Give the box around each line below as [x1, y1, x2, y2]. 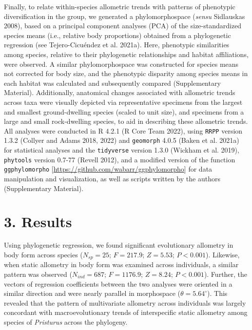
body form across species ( [4, 249, 83, 259]
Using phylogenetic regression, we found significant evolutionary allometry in [4, 240, 233, 250]
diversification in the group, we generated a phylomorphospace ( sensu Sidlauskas [4, 11, 245, 21]
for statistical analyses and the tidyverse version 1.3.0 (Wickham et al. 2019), [4, 145, 239, 155]
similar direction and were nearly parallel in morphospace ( [4, 288, 181, 298]
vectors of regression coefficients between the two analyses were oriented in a [4, 278, 233, 289]
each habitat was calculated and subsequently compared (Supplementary [4, 78, 221, 88]
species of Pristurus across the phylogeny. [4, 316, 128, 327]
